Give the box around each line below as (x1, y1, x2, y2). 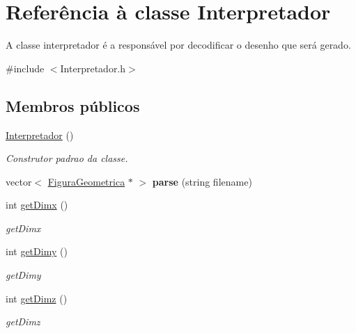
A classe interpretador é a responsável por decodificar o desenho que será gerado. (6, 38, 351, 52)
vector (6, 174, 32, 188)
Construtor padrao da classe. (6, 151, 128, 165)
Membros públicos (6, 95, 140, 116)
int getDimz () (6, 291, 68, 305)
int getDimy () (6, 244, 68, 259)
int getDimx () (6, 197, 68, 212)
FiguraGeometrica (47, 174, 125, 188)
